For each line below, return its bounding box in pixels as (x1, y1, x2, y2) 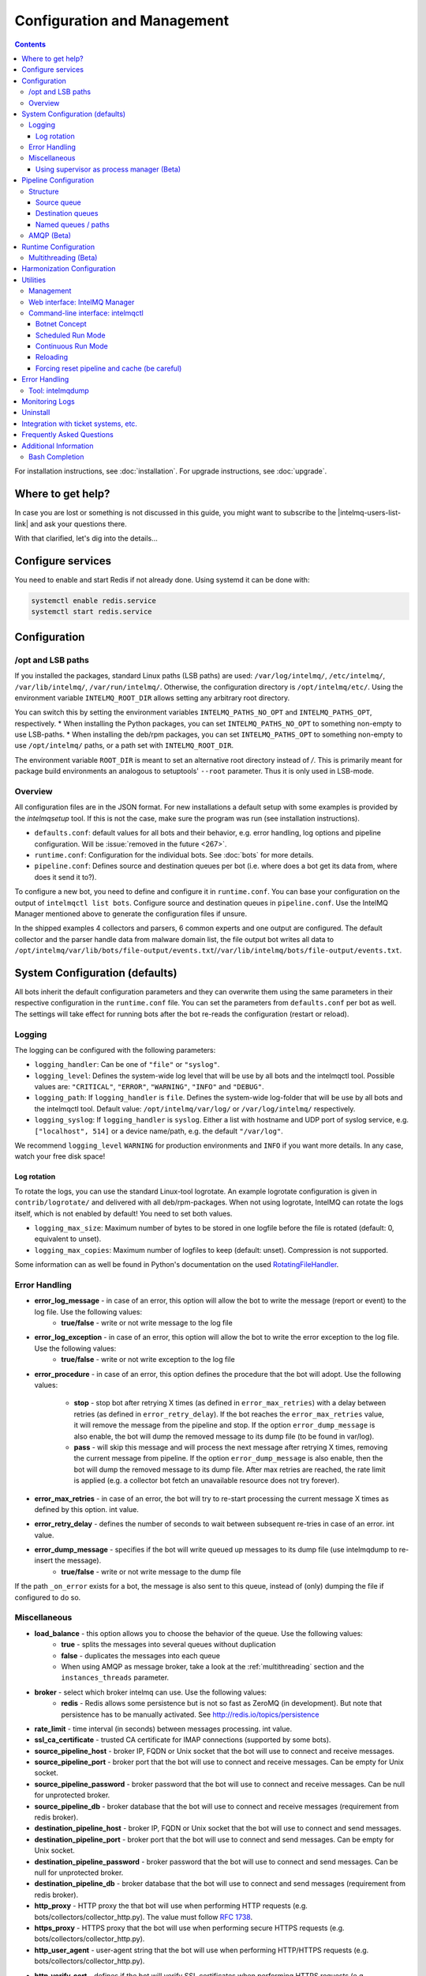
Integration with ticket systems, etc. (21, 419, 138, 428)
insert (34, 1556, 54, 1565)
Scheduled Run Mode (35, 330, 106, 340)
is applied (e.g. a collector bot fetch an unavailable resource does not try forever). (73, 1476, 339, 1485)
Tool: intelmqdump (28, 386, 90, 395)
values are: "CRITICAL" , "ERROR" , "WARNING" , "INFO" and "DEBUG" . (34, 1082, 264, 1092)
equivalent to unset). (34, 1234, 102, 1244)
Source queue (35, 198, 82, 207)
